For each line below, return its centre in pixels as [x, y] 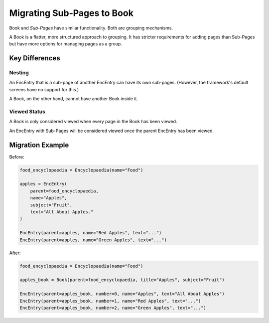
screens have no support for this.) [44, 89]
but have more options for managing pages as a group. [66, 44]
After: [15, 253]
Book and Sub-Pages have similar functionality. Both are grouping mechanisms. [91, 28]
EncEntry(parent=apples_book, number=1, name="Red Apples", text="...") [110, 301]
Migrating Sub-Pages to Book [71, 13]
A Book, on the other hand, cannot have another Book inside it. [73, 99]
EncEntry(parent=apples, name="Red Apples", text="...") [91, 233]
